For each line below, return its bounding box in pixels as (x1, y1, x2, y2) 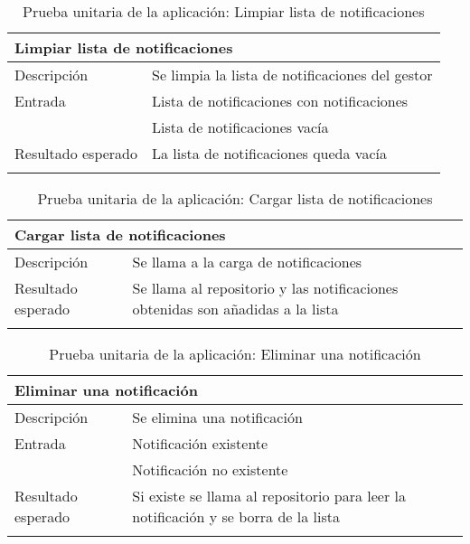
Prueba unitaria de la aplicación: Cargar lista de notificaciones (37, 188, 433, 209)
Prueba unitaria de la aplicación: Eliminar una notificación (49, 343, 421, 364)
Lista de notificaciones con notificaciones (152, 90, 409, 111)
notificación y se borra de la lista (132, 506, 340, 527)
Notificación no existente (132, 459, 288, 480)
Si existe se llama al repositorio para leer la (132, 485, 406, 506)
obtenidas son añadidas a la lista (132, 298, 339, 319)
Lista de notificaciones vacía (152, 117, 329, 137)
